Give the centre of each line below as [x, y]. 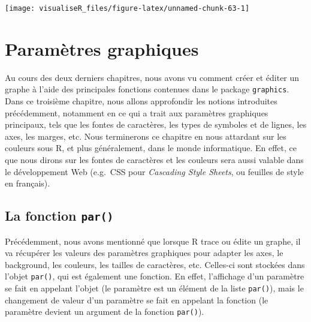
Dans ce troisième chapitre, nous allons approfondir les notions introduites [141, 101]
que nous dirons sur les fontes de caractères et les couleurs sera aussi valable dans [154, 160]
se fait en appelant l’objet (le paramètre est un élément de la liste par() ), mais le [154, 288]
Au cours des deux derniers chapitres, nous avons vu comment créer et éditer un [152, 77]
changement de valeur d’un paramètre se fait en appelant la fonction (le [137, 300]
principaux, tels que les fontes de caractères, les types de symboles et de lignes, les [156, 124]
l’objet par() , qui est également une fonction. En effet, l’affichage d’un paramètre [155, 276]
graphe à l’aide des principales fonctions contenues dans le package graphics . [147, 89]
